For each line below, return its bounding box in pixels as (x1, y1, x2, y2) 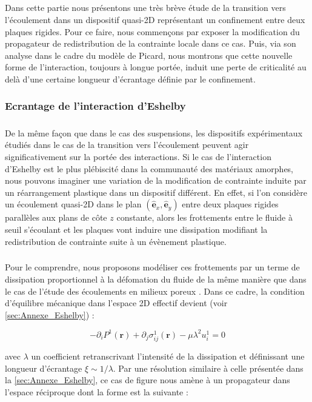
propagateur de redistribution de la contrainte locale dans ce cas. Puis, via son (5, 37, 296, 50)
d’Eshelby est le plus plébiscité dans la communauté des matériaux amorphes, (5, 162, 294, 175)
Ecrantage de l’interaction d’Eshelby (5, 98, 186, 113)
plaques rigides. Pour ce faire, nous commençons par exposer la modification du (5, 25, 300, 38)
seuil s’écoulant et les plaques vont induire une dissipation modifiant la (5, 223, 268, 235)
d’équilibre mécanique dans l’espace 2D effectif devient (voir (5, 296, 228, 309)
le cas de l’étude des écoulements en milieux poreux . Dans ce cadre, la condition (5, 284, 305, 297)
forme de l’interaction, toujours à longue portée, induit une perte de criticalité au (5, 61, 307, 73)
